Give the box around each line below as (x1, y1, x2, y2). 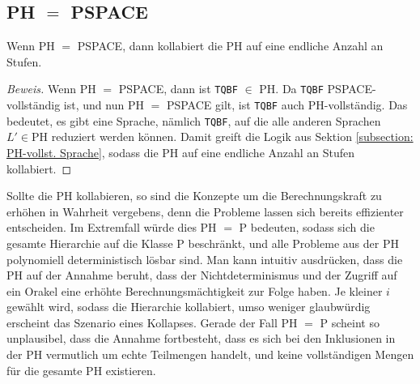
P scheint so (320, 314, 380, 331)
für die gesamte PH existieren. (6, 361, 156, 378)
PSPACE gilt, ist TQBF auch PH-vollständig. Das (166, 96, 408, 113)
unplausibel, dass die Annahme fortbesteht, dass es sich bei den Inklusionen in (6, 330, 396, 347)
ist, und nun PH (63, 96, 144, 113)
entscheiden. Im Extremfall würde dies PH (6, 219, 217, 236)
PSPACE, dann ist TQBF (118, 80, 238, 97)
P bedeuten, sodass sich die (239, 219, 375, 236)
